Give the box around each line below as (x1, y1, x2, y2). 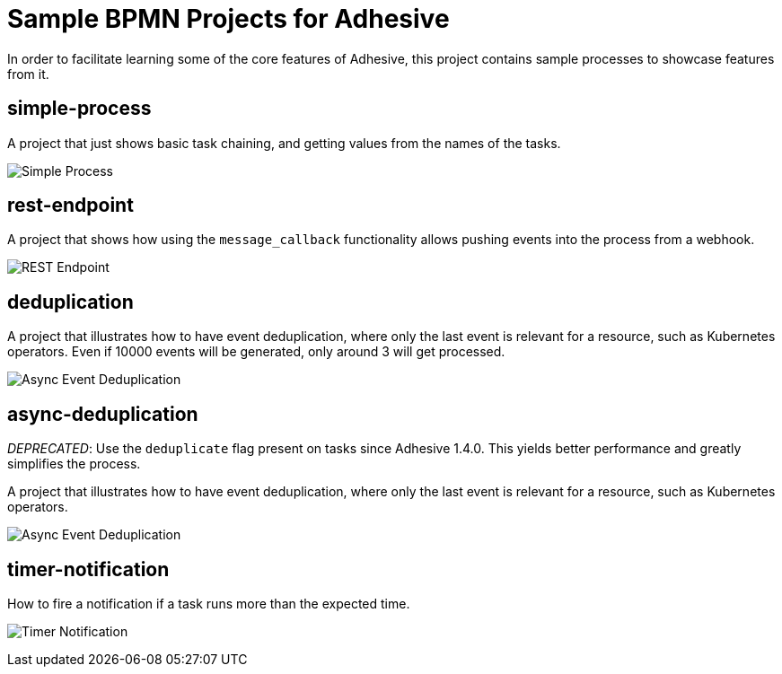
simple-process (7, 97, 152, 120)
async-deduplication (7, 402, 198, 425)
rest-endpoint (7, 194, 134, 217)
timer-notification (7, 557, 170, 581)
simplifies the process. (7, 456, 141, 472)
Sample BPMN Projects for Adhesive (7, 4, 450, 34)
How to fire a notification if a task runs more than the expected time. (7, 595, 410, 611)
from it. (7, 66, 49, 82)
